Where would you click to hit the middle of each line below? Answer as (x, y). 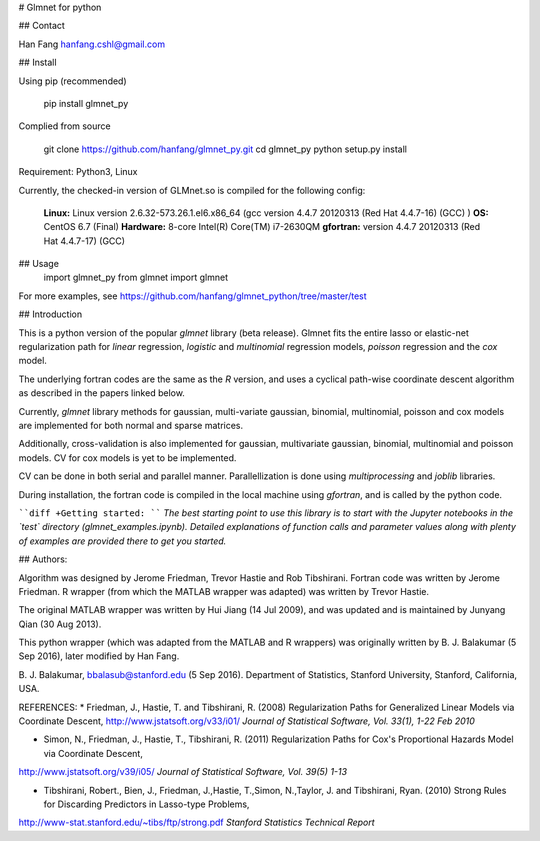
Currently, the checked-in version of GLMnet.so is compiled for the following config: (192, 190)
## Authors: (43, 559)
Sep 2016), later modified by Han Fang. (99, 656)
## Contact (41, 26)
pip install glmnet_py (86, 103)
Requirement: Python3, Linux (78, 172)
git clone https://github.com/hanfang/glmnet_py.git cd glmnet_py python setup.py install (225, 149)
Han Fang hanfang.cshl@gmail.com (91, 44)
